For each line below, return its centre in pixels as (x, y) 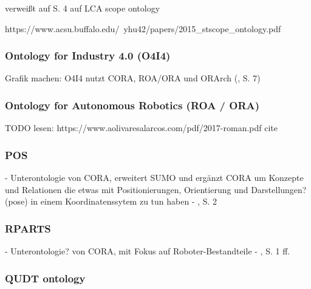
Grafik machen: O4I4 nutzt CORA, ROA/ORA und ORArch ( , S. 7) (133, 78)
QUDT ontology (45, 278)
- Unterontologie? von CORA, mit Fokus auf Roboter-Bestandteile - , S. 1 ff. (148, 251)
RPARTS (28, 228)
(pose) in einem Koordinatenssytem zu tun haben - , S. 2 (111, 201)
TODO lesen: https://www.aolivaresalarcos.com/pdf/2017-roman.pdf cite (142, 128)
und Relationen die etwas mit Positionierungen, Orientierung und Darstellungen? (156, 189)
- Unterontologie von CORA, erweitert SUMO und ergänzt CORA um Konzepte (154, 178)
